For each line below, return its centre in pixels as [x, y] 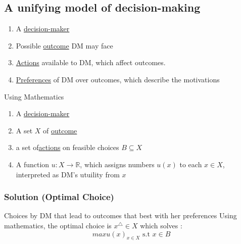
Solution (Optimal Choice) [59, 197]
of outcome [60, 130]
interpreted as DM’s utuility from [68, 174]
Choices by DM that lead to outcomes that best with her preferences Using [121, 215]
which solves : [161, 225]
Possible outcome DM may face [64, 45]
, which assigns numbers [117, 164]
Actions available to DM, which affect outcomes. [91, 62]
